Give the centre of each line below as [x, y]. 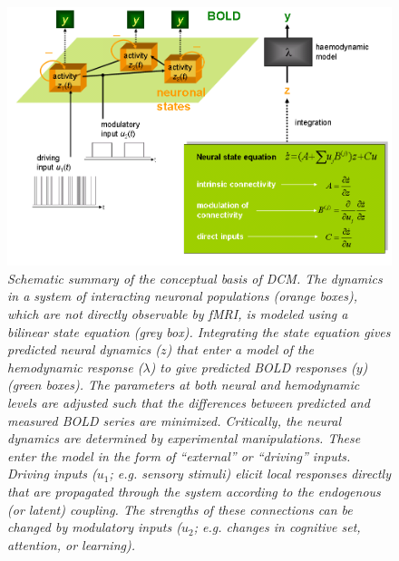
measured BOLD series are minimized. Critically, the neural [174, 420]
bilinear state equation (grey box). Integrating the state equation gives [199, 331]
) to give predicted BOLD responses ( [253, 367]
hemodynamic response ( [75, 367]
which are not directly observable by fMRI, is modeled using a [178, 314]
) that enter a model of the [240, 349]
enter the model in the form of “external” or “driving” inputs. [179, 455]
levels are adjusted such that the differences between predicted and [189, 402]
